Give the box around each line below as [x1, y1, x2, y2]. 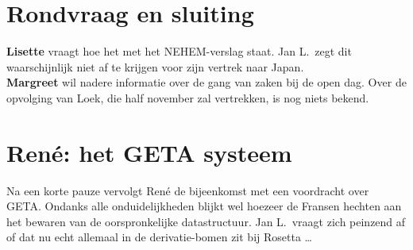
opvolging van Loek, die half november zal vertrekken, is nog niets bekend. [6, 89, 369, 106]
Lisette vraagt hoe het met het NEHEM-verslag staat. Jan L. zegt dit [6, 43, 352, 60]
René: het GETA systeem [6, 136, 292, 168]
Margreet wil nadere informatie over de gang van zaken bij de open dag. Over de [6, 74, 407, 90]
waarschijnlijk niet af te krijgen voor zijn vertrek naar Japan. [6, 58, 304, 75]
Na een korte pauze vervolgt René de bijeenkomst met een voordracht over [6, 182, 369, 198]
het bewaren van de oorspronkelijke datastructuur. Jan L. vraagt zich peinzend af [6, 213, 406, 229]
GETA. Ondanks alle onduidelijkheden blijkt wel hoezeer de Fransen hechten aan [6, 198, 402, 214]
